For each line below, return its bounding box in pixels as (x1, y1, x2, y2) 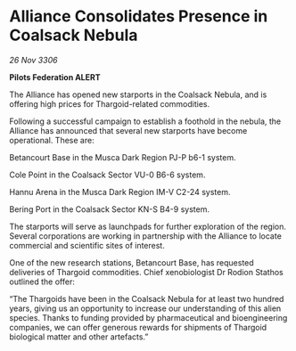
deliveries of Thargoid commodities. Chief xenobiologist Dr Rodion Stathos (9, 266, 284, 277)
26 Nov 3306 (9, 54, 58, 65)
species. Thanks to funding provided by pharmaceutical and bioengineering (9, 312, 288, 322)
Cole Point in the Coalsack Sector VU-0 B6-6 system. (9, 169, 206, 180)
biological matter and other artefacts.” (9, 331, 149, 342)
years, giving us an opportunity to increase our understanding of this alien (9, 303, 282, 314)
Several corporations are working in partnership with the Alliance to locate (9, 230, 283, 241)
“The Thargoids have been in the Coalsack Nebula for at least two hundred (9, 293, 284, 304)
